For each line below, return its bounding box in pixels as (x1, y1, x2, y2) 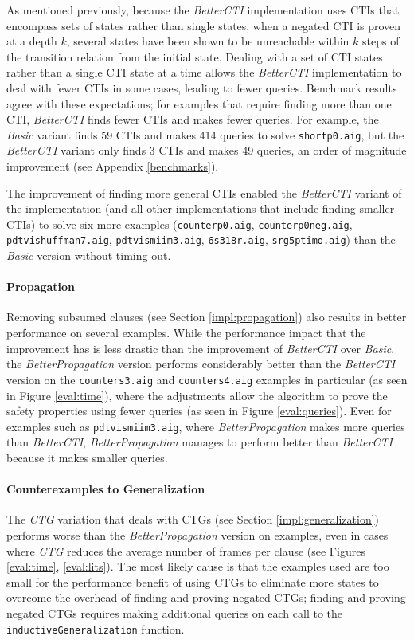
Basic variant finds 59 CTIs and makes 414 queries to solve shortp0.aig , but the (6, 126, 404, 143)
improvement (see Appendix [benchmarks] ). (6, 158, 219, 174)
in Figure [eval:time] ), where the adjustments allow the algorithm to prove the (6, 387, 388, 403)
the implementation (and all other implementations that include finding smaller (6, 200, 395, 217)
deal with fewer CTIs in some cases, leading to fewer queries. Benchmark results (6, 79, 397, 96)
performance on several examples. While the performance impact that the (6, 324, 366, 341)
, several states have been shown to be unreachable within (66, 33, 350, 49)
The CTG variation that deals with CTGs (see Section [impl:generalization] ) (6, 511, 380, 528)
